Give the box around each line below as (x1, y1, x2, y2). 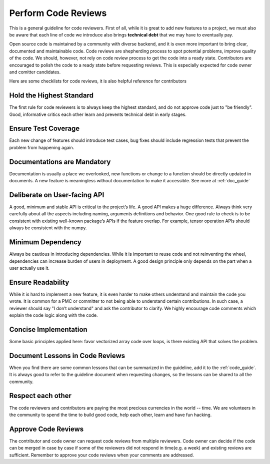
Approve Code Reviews (9, 425, 84, 433)
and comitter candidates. (9, 69, 61, 75)
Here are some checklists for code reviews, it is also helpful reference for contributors (9, 78, 187, 84)
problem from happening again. (9, 144, 74, 150)
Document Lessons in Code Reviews (9, 351, 125, 360)
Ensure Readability (9, 278, 69, 287)
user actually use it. (9, 265, 50, 271)
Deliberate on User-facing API (9, 190, 104, 199)
